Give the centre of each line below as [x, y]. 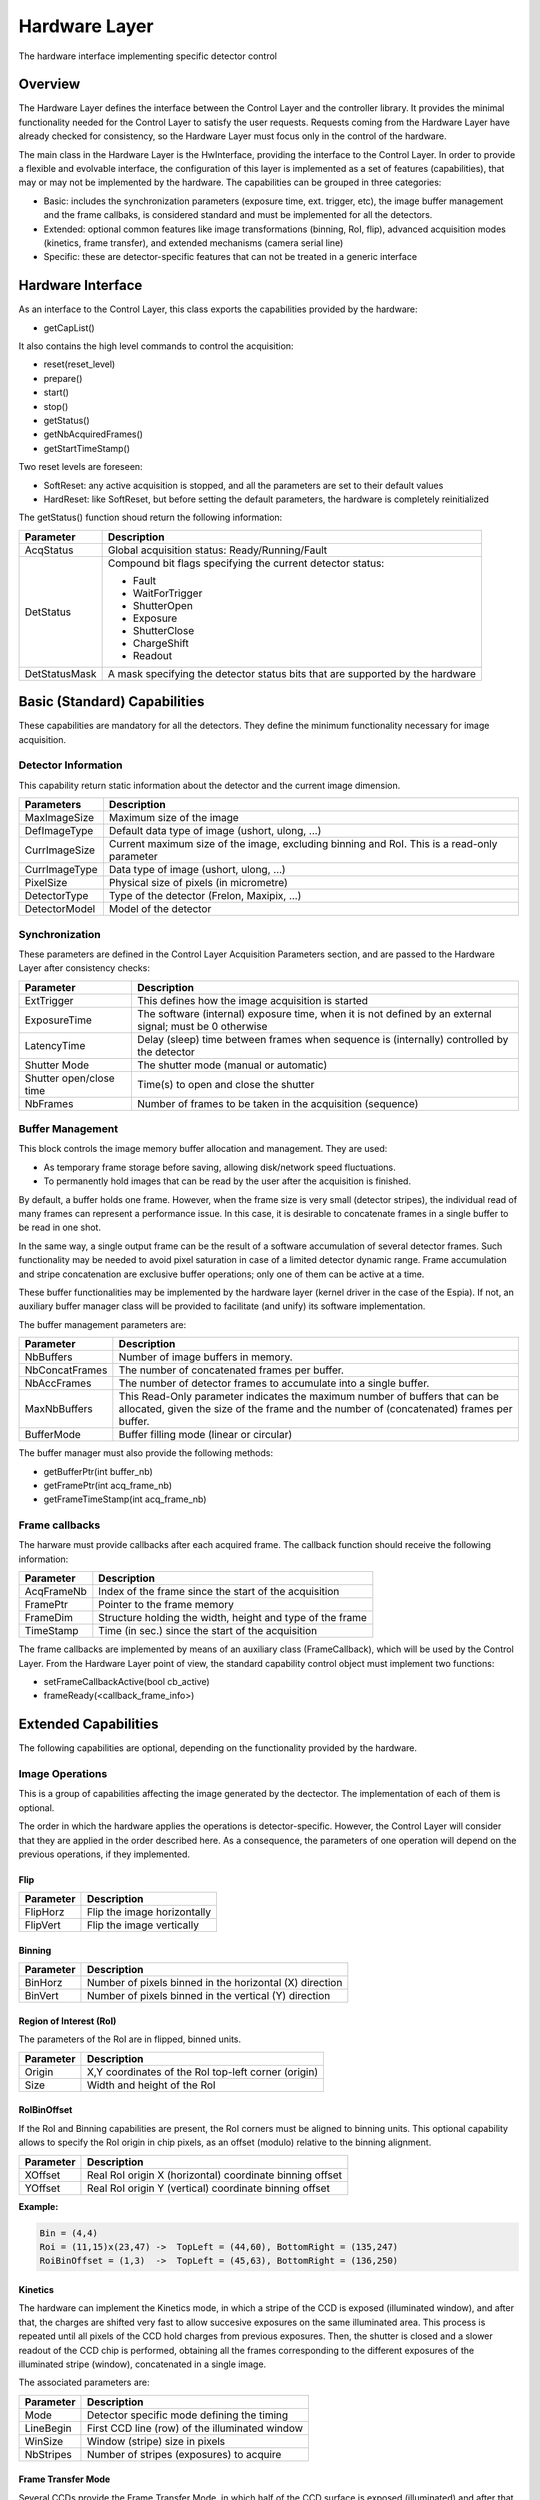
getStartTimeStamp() [86, 448]
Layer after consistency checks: [84, 968]
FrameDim [49, 1618]
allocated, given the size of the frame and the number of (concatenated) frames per [315, 1409]
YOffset [42, 2188]
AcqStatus [49, 550]
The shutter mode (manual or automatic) [232, 1065]
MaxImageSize [59, 818]
